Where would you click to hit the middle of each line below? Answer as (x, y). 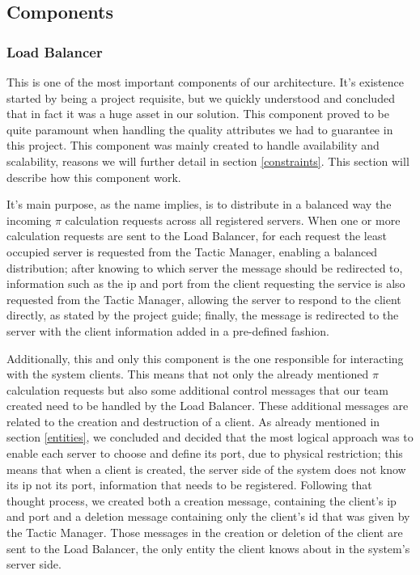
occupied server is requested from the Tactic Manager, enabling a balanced (192, 251)
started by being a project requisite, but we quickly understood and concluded (201, 97)
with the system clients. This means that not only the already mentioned (188, 374)
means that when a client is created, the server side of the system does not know (206, 469)
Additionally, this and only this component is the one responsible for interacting (205, 358)
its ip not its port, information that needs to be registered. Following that (189, 485)
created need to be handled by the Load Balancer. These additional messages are (208, 406)
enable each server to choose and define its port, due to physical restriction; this (205, 453)
